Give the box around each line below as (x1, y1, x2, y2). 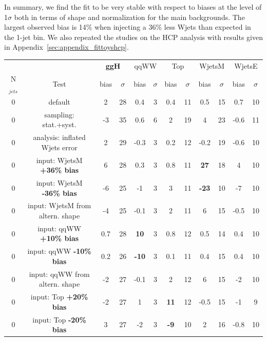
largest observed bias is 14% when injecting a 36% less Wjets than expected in (4, 22, 251, 32)
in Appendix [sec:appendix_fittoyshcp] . (4, 42, 129, 52)
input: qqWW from (29, 268, 90, 279)
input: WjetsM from (28, 200, 91, 211)
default (48, 96, 70, 107)
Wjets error (41, 142, 78, 152)
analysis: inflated (33, 132, 86, 143)
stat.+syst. (42, 119, 77, 130)
